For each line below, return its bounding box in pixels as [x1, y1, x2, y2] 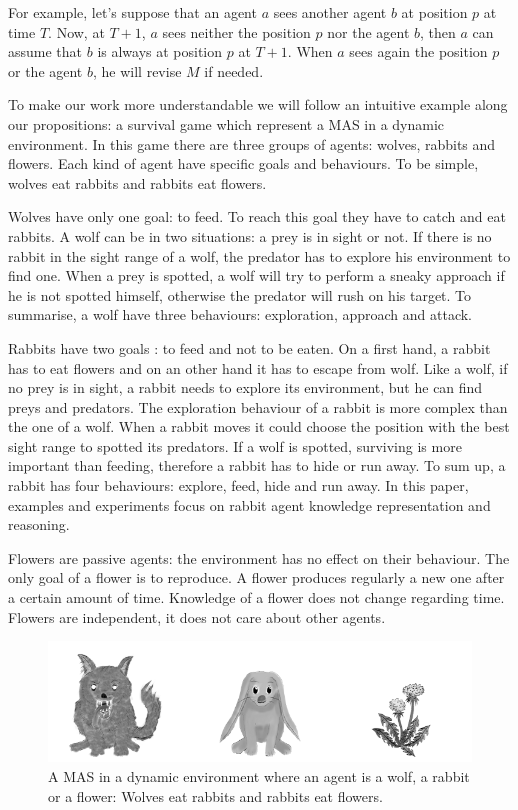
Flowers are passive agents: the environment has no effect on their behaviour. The [8, 547, 510, 568]
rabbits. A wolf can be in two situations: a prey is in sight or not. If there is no [8, 225, 492, 246]
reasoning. [8, 514, 70, 535]
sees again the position [349, 41, 488, 62]
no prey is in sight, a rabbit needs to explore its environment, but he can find [8, 377, 483, 398]
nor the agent [327, 21, 410, 42]
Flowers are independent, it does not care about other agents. [8, 606, 386, 627]
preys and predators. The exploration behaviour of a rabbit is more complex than [8, 396, 508, 417]
